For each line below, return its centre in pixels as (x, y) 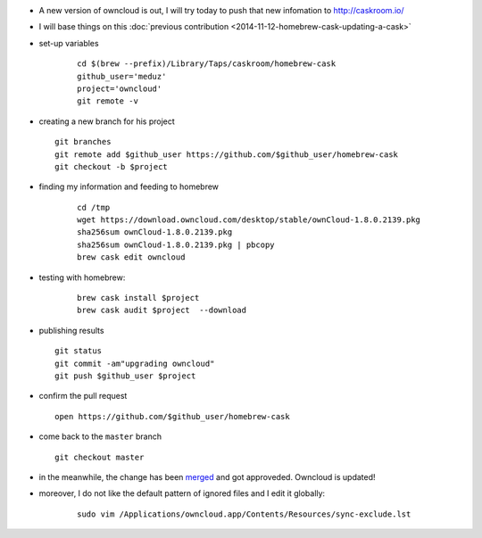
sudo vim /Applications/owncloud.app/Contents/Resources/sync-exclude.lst (244, 514)
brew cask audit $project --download (162, 310)
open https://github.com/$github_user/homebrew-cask (172, 416)
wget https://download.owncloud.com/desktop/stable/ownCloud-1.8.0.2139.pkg (249, 220)
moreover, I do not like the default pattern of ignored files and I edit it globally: (182, 493)
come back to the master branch (100, 436)
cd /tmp (94, 207)
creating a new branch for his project (107, 121)
